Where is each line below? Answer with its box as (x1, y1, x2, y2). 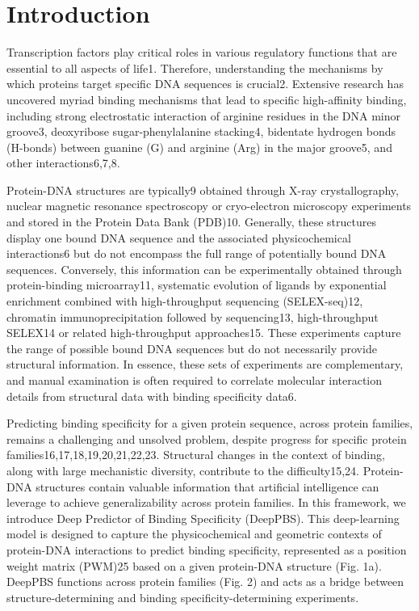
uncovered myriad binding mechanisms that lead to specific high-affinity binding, (6, 91, 407, 107)
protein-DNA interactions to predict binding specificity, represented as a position (6, 541, 407, 558)
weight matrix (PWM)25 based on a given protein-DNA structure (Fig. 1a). (6, 557, 382, 574)
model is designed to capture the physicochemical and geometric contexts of (6, 525, 382, 542)
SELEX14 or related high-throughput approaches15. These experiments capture (6, 324, 401, 341)
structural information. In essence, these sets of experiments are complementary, (6, 356, 404, 373)
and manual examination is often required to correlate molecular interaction (6, 372, 383, 388)
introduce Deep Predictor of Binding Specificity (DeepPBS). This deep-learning (6, 509, 400, 526)
